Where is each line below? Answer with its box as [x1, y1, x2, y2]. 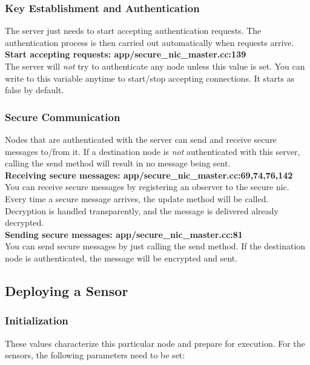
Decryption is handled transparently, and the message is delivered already [5, 204, 279, 217]
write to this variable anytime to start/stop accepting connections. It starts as [5, 71, 295, 84]
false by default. [5, 84, 64, 96]
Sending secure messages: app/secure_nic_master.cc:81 [5, 228, 243, 240]
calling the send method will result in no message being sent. [5, 157, 231, 169]
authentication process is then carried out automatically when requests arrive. [5, 36, 294, 48]
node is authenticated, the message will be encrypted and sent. [5, 251, 238, 264]
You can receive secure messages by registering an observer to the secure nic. [5, 180, 289, 193]
